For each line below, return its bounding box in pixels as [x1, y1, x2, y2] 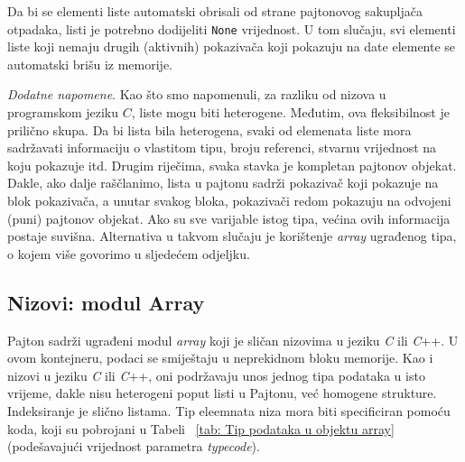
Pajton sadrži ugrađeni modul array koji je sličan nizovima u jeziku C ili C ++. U [7, 330, 459, 349]
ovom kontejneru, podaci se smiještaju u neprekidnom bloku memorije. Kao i [7, 348, 433, 367]
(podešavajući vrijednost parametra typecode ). [7, 437, 260, 456]
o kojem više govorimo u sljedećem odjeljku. [7, 244, 250, 263]
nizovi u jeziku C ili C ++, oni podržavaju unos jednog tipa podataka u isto [7, 365, 425, 384]
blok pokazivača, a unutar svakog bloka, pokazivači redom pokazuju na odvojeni [7, 191, 451, 209]
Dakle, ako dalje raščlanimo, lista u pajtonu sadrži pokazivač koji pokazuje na [7, 173, 439, 192]
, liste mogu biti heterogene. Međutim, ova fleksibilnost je [131, 103, 450, 122]
